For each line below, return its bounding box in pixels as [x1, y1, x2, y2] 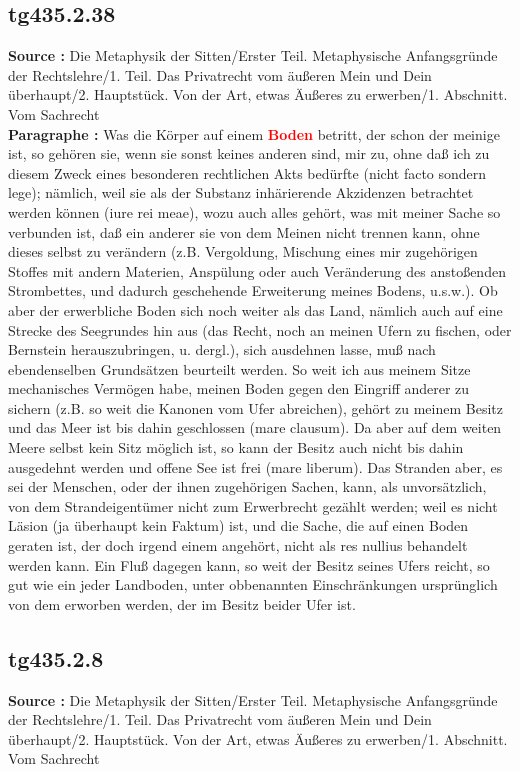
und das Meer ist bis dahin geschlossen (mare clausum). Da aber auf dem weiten [8, 417, 502, 438]
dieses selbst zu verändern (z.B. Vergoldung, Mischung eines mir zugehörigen [8, 241, 478, 262]
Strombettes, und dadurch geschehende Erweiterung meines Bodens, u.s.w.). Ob [8, 280, 498, 301]
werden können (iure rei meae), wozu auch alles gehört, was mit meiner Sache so [8, 201, 501, 222]
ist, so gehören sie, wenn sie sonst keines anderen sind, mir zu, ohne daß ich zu [8, 143, 490, 164]
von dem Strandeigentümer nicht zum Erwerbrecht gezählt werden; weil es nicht [8, 495, 498, 516]
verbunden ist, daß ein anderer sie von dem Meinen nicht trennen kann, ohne [8, 221, 480, 242]
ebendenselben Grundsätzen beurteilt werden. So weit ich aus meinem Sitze [8, 358, 471, 379]
